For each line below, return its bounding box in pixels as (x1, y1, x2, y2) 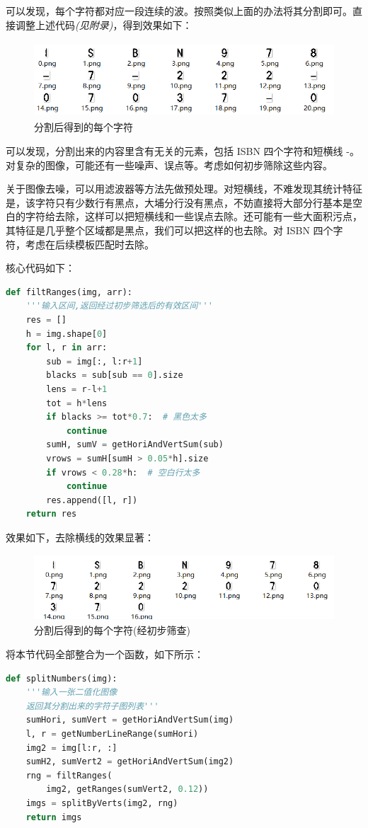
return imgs (25, 812, 82, 822)
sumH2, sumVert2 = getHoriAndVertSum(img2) (25, 757, 234, 767)
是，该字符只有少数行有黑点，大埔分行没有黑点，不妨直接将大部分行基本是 (6, 195, 352, 209)
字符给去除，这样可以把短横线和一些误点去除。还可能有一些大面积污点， (25, 209, 362, 224)
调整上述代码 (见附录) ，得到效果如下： (15, 17, 192, 32)
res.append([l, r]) (46, 495, 138, 505)
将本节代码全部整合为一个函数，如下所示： (6, 646, 204, 661)
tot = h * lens (46, 398, 108, 408)
